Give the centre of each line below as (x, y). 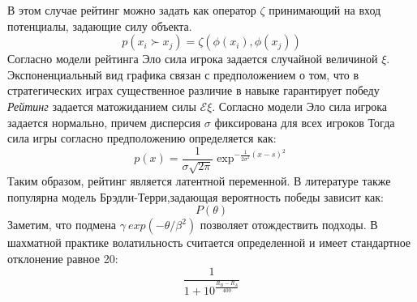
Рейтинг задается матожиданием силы (102, 106)
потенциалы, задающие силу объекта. (100, 26)
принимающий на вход (325, 10)
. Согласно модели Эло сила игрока (300, 106)
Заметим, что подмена (62, 225)
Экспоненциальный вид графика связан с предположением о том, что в (183, 74)
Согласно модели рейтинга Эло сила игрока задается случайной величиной (193, 59)
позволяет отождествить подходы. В (289, 225)
